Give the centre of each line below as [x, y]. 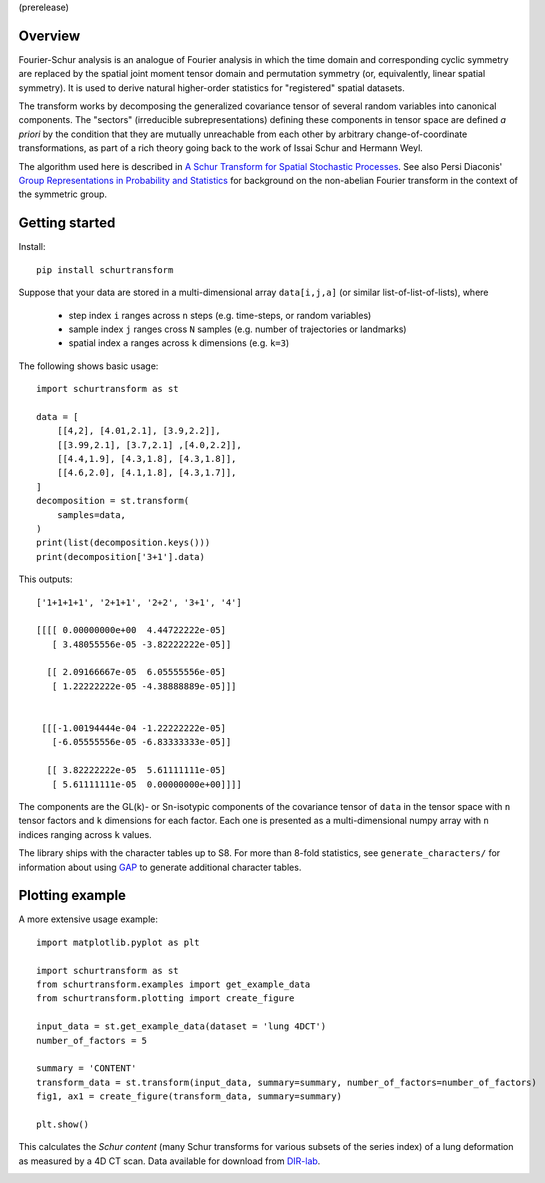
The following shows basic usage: [88, 366]
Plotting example [72, 895]
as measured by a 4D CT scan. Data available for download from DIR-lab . [169, 1161]
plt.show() [63, 1124]
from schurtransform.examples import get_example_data [173, 984]
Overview [49, 35]
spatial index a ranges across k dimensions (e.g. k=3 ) [179, 343]
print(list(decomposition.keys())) [123, 543]
